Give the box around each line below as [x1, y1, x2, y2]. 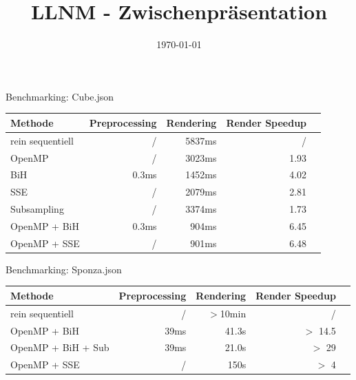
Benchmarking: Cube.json [6, 89, 114, 103]
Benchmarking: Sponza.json [6, 262, 122, 276]
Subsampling [10, 202, 64, 216]
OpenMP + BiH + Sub [10, 340, 109, 355]
